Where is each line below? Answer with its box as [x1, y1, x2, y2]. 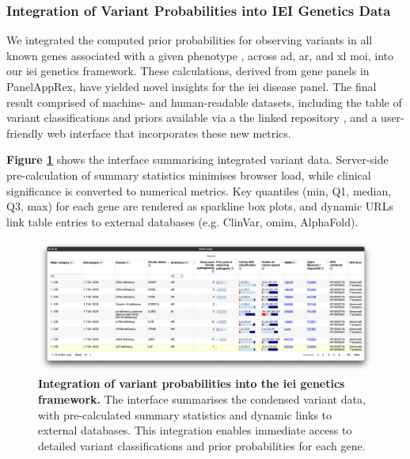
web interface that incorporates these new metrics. [47, 124, 291, 141]
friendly [6, 124, 44, 141]
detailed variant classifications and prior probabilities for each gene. [38, 437, 366, 453]
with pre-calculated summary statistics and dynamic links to [38, 406, 332, 423]
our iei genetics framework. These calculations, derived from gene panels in [6, 63, 370, 79]
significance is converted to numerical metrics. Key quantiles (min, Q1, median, [6, 182, 392, 199]
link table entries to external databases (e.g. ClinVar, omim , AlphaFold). [6, 213, 359, 229]
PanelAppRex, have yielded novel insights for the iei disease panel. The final [6, 78, 377, 94]
